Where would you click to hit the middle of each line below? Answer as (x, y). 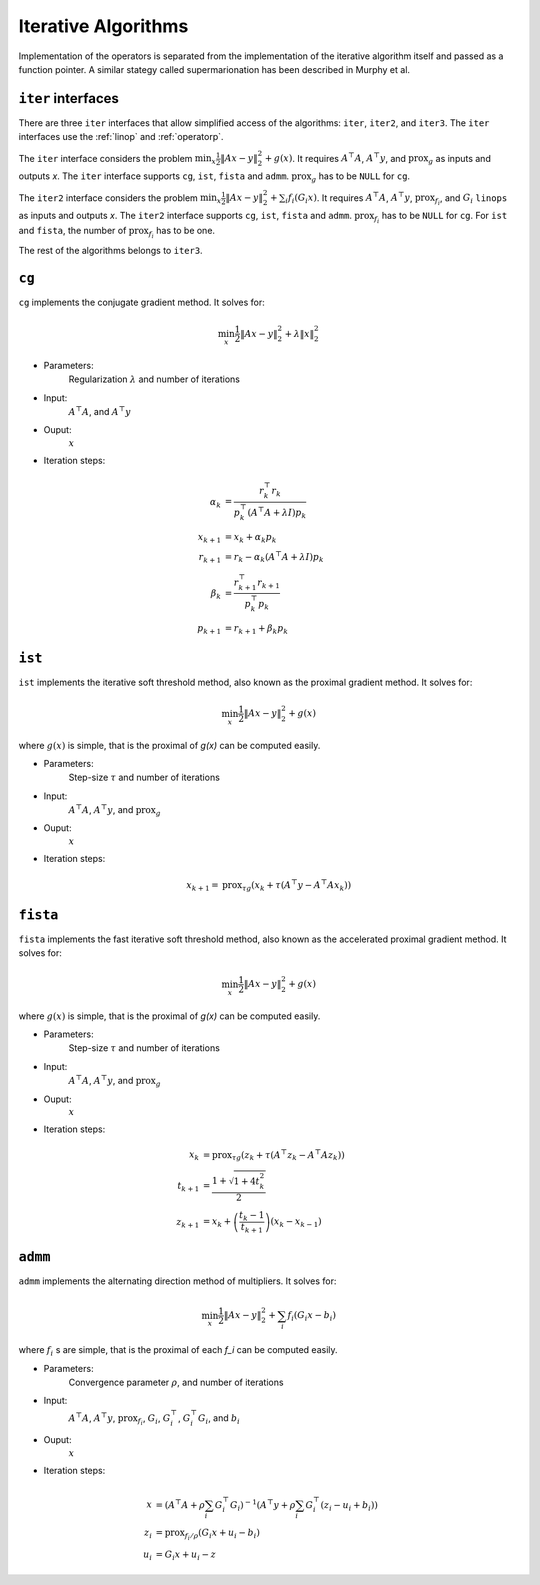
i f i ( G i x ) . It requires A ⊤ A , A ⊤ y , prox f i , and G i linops (396, 198)
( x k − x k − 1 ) (296, 1223)
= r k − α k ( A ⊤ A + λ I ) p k (274, 557)
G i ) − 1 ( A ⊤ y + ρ (263, 1505)
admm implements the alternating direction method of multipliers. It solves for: (177, 1281)
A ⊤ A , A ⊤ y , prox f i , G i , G (119, 1418)
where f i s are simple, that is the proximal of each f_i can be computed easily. (178, 1351)
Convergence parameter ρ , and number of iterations (176, 1382)
